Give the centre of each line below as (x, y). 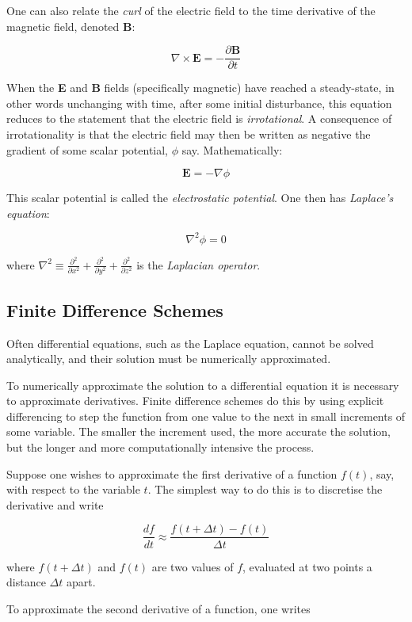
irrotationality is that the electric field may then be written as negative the (189, 134)
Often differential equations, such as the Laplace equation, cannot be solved (190, 343)
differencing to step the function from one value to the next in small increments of (206, 416)
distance (26, 582)
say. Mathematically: (232, 149)
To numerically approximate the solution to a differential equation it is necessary (203, 385)
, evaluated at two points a (307, 566)
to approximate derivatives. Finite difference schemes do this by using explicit (195, 401)
